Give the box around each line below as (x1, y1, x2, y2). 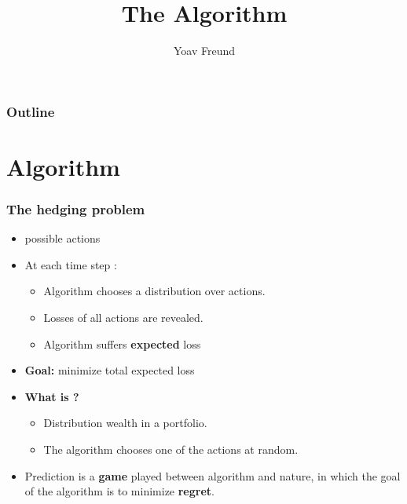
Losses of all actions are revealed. (43, 309, 203, 326)
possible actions (24, 230, 101, 247)
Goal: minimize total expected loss (24, 362, 195, 378)
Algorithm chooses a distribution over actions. (43, 283, 266, 299)
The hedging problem (6, 199, 145, 218)
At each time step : (24, 256, 117, 272)
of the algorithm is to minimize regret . (24, 483, 214, 499)
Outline (6, 101, 55, 121)
